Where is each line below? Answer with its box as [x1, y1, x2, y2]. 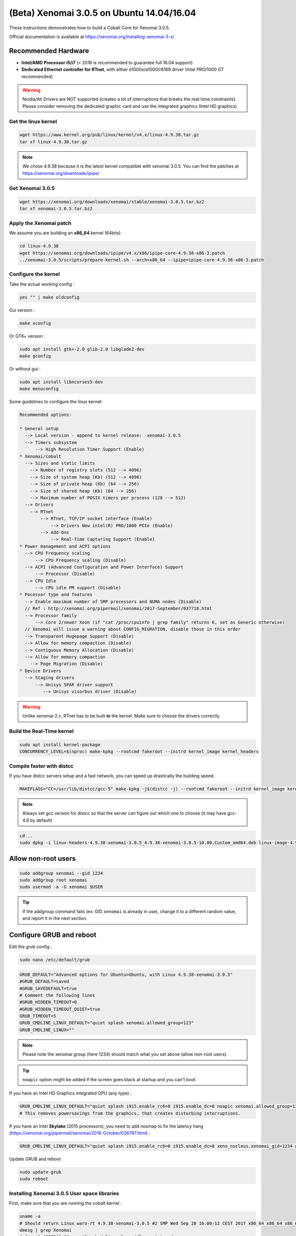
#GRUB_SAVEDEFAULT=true [19, 985, 77, 991]
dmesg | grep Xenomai [19, 1227, 72, 1233]
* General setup [19, 426, 59, 432]
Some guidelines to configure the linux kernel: [9, 398, 103, 405]
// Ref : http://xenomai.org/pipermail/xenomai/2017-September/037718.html [25, 606, 212, 612]
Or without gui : [9, 366, 41, 372]
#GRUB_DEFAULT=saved [19, 979, 69, 984]
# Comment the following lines [19, 992, 96, 998]
